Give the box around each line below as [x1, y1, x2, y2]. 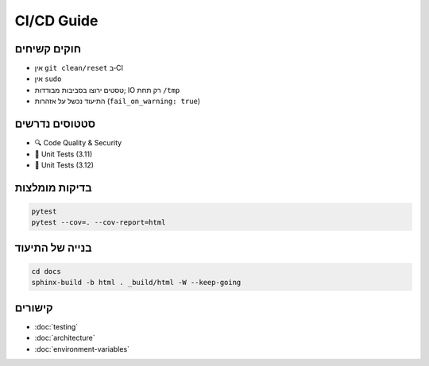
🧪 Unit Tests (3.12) [34, 160, 95, 170]
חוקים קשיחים [14, 42, 82, 56]
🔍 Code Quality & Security [34, 138, 122, 148]
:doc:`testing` [34, 322, 79, 331]
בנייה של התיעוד [14, 241, 92, 254]
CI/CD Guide [14, 12, 99, 29]
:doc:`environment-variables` [34, 344, 130, 353]
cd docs [31, 267, 61, 275]
